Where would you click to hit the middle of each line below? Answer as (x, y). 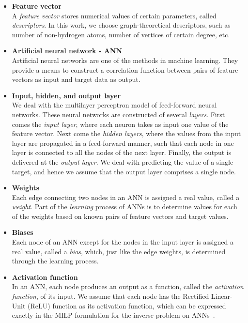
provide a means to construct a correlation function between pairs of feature (125, 69)
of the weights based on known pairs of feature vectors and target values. (120, 216)
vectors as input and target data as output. (76, 79)
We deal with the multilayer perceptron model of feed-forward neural (114, 105)
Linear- (222, 296)
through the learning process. (55, 261)
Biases (23, 232)
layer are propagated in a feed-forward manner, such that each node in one (123, 143)
